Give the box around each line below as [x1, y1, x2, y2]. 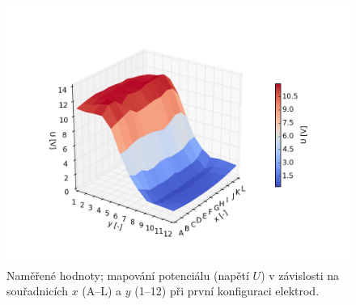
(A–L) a [82, 282, 122, 299]
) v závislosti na [261, 266, 340, 283]
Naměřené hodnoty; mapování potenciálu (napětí [6, 266, 249, 283]
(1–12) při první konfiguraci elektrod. [134, 282, 320, 299]
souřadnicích [6, 282, 68, 299]
